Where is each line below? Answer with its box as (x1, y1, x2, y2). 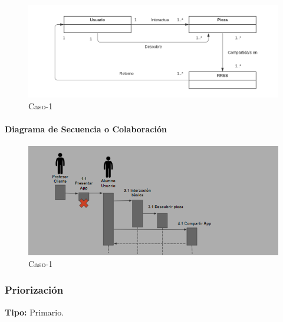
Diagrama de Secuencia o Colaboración (5, 122, 167, 135)
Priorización (5, 282, 64, 297)
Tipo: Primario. (5, 305, 64, 318)
